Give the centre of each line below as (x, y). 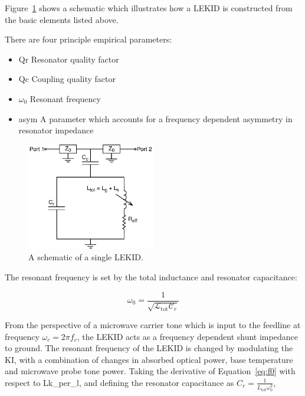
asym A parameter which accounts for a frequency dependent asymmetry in (155, 118)
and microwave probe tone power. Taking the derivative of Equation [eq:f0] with (150, 371)
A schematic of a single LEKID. (86, 257)
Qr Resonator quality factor (69, 59)
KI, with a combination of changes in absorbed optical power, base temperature (149, 359)
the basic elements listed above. (62, 19)
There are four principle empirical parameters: (88, 39)
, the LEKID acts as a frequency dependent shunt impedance (187, 336)
